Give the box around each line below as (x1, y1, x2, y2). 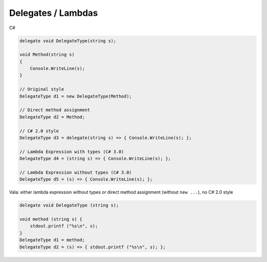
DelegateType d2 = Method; (19, 114, 85, 120)
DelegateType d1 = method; (19, 237, 85, 243)
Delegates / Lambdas (9, 7, 98, 18)
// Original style (19, 87, 64, 92)
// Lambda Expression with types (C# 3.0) (19, 149, 124, 155)
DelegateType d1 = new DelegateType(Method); (19, 93, 132, 99)
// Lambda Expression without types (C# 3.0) (19, 169, 132, 175)
